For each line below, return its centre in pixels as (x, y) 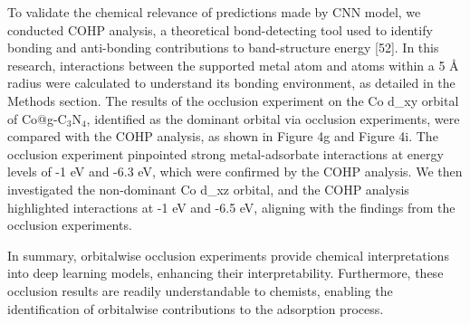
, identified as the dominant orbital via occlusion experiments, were (273, 118)
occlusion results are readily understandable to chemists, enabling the (200, 290)
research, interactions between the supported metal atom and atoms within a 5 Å (233, 65)
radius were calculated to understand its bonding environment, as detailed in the (231, 83)
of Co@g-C (37, 118)
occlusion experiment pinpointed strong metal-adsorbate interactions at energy (225, 153)
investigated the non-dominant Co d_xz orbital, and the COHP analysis (208, 189)
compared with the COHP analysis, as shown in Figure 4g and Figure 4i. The (223, 136)
